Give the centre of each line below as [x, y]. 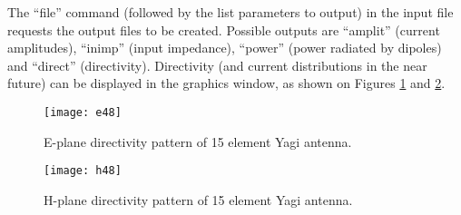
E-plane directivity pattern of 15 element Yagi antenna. [198, 141]
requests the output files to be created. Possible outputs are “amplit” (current [224, 29]
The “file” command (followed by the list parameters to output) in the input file [230, 12]
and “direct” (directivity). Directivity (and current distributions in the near [217, 65]
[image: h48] [83, 171]
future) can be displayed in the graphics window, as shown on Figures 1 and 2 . [226, 83]
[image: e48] [83, 112]
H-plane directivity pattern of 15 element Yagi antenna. [198, 199]
